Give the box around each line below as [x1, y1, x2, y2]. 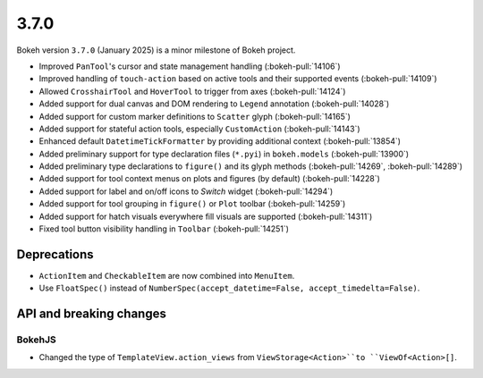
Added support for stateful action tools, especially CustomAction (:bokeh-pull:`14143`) [38, 123, 361, 134]
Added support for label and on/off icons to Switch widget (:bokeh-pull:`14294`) [38, 186, 334, 197]
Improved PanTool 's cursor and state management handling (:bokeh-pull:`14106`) [38, 61, 341, 71]
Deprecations [16, 247, 94, 262]
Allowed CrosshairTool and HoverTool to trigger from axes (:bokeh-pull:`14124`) [38, 86, 346, 97]
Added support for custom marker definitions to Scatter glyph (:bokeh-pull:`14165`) [38, 111, 351, 122]
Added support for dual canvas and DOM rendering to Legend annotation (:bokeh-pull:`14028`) [38, 98, 390, 109]
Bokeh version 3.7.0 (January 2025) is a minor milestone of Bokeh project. [16, 45, 296, 55]
